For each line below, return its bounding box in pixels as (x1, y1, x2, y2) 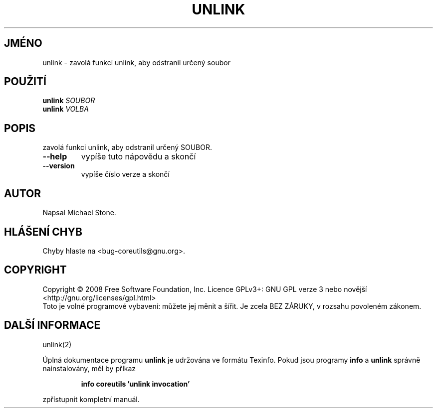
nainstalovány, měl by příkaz (42, 364, 136, 373)
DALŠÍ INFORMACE (4, 319, 101, 332)
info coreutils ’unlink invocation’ (81, 379, 190, 388)
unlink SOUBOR (42, 96, 95, 105)
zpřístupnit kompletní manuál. (42, 395, 140, 404)
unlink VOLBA (42, 105, 89, 114)
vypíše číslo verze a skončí (81, 170, 170, 179)
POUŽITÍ (4, 75, 46, 88)
